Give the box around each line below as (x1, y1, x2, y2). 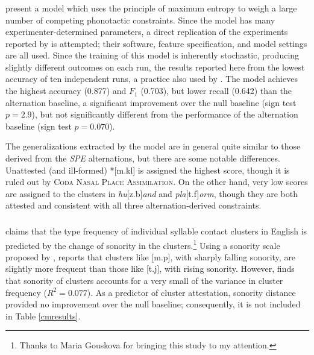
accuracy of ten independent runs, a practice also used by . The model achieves (5, 72, 298, 85)
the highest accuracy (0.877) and (5, 84, 127, 97)
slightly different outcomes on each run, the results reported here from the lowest (5, 60, 305, 73)
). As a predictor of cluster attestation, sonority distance (87, 286, 296, 298)
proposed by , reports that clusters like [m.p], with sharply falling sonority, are (5, 250, 296, 263)
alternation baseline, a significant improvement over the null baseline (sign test (5, 96, 297, 108)
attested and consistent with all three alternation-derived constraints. (5, 199, 262, 212)
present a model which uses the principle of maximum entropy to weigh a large (5, 1, 297, 14)
